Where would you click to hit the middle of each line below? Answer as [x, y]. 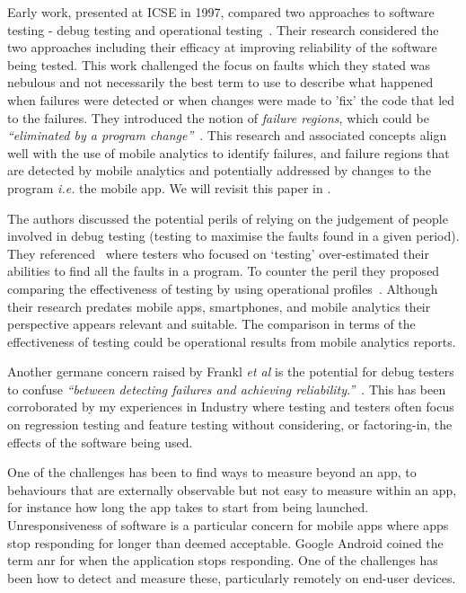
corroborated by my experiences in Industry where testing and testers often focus [231, 407]
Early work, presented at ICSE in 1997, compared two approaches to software [221, 12]
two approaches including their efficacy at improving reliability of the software [222, 47]
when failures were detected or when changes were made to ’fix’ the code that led [231, 99]
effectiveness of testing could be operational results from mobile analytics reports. [232, 341]
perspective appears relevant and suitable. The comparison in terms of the [211, 324]
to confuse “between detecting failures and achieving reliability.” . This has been [227, 389]
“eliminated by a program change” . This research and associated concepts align [227, 135]
